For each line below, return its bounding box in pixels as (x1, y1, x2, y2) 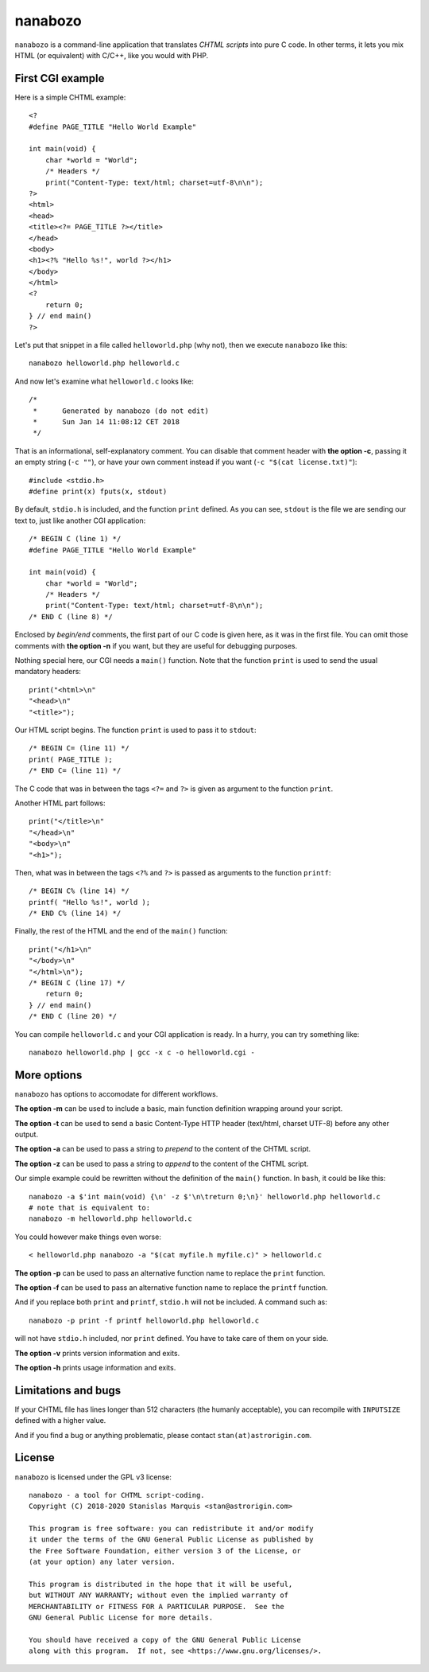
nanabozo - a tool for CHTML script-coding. (29, 1491, 206, 1499)
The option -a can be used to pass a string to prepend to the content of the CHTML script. (14, 1144, 311, 1154)
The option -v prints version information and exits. (14, 1348, 180, 1358)
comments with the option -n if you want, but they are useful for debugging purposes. (14, 641, 298, 650)
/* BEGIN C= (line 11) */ (29, 744, 130, 753)
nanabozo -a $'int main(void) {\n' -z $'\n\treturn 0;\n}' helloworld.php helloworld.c (29, 1192, 381, 1201)
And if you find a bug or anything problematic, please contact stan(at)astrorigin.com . (14, 1430, 312, 1440)
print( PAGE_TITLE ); (29, 754, 113, 764)
